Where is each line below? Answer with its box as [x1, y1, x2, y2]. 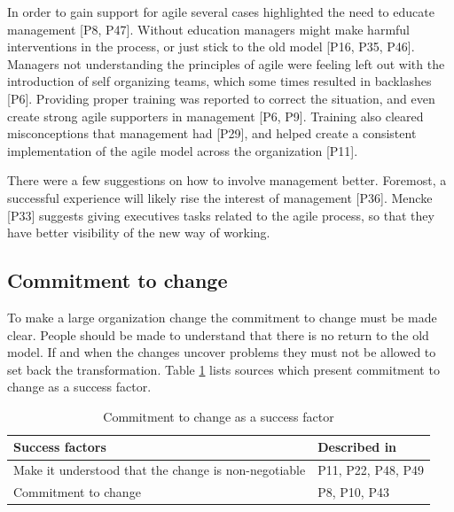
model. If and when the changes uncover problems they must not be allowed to [7, 343, 436, 361]
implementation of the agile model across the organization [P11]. [7, 141, 358, 159]
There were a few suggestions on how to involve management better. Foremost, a [7, 171, 447, 190]
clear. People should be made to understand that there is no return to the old [7, 325, 429, 344]
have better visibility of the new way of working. [7, 223, 270, 242]
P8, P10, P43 [317, 483, 389, 501]
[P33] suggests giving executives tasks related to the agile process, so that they [7, 206, 434, 224]
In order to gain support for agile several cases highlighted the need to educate [7, 3, 434, 20]
